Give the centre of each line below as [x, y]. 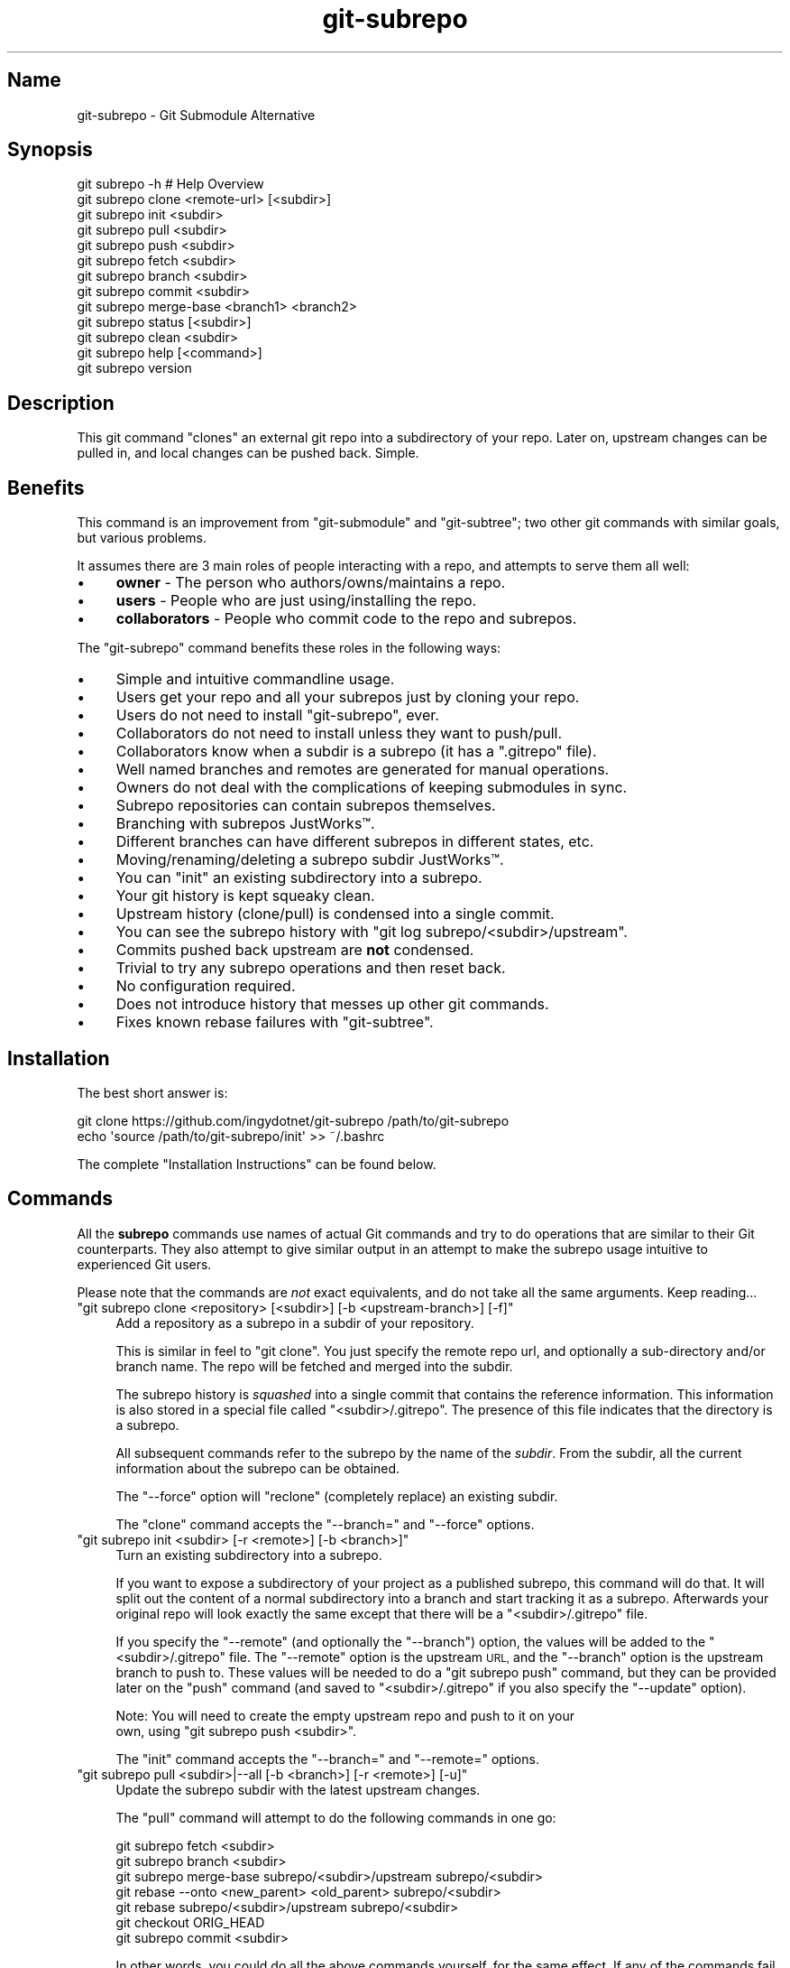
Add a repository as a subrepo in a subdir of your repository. [295, 1323]
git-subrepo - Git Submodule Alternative [196, 115]
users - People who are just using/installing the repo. [296, 601]
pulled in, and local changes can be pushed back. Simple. [248, 453]
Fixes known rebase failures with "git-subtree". [275, 1022]
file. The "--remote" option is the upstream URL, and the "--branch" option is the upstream [496, 1657]
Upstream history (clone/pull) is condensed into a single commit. [335, 914]
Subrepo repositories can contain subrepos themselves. [306, 806]
